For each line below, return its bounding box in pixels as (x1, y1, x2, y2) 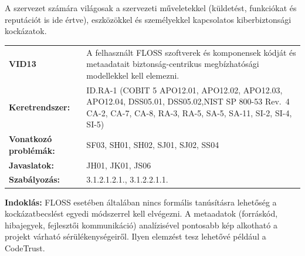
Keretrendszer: (9, 100, 70, 113)
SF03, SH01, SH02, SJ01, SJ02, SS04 (86, 138, 219, 150)
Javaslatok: (9, 159, 55, 171)
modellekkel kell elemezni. (86, 69, 179, 81)
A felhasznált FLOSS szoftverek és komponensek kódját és (86, 46, 296, 58)
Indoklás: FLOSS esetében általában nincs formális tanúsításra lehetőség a (5, 196, 277, 208)
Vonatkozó (9, 133, 52, 145)
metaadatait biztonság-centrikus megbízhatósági (86, 58, 259, 70)
